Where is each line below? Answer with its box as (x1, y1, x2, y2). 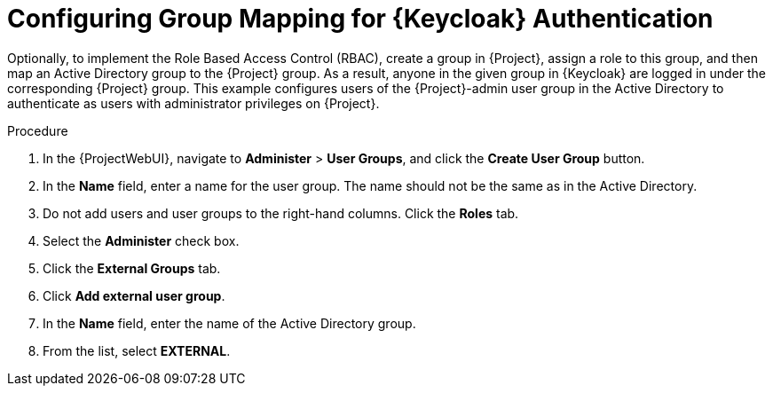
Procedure (7, 122, 68, 138)
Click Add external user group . (43, 287, 225, 303)
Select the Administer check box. (43, 232, 240, 248)
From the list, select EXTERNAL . (43, 342, 231, 358)
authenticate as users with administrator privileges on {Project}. (7, 95, 380, 111)
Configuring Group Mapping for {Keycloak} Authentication (7, 4, 714, 34)
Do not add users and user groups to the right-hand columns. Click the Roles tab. (43, 205, 519, 221)
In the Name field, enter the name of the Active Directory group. (43, 315, 416, 331)
